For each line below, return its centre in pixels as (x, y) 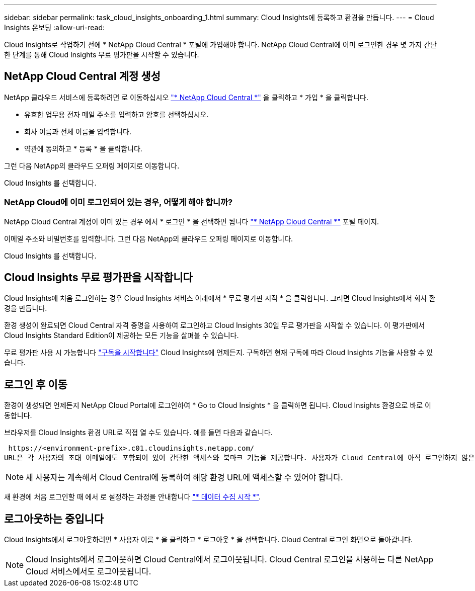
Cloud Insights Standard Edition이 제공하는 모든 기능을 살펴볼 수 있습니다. (122, 335)
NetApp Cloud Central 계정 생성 (82, 76)
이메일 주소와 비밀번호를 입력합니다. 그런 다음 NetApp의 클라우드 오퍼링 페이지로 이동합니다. (149, 238)
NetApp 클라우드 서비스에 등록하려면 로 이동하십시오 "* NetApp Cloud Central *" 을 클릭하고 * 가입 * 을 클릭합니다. (186, 97)
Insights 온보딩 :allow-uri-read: (55, 27)
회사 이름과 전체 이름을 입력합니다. (78, 131)
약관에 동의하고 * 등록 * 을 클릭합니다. (83, 148)
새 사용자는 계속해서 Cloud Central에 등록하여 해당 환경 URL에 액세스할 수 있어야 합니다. (184, 478)
